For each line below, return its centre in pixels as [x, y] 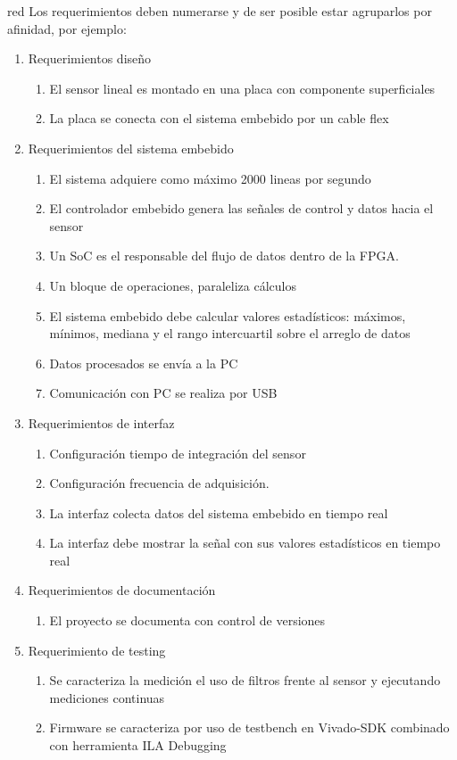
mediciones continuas [107, 697]
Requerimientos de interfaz [101, 422]
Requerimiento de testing [97, 650]
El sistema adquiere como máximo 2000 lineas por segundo [210, 178]
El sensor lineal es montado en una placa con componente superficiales [242, 88]
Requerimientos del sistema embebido [131, 148]
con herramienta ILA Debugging [138, 745]
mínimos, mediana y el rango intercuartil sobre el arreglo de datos [230, 333]
